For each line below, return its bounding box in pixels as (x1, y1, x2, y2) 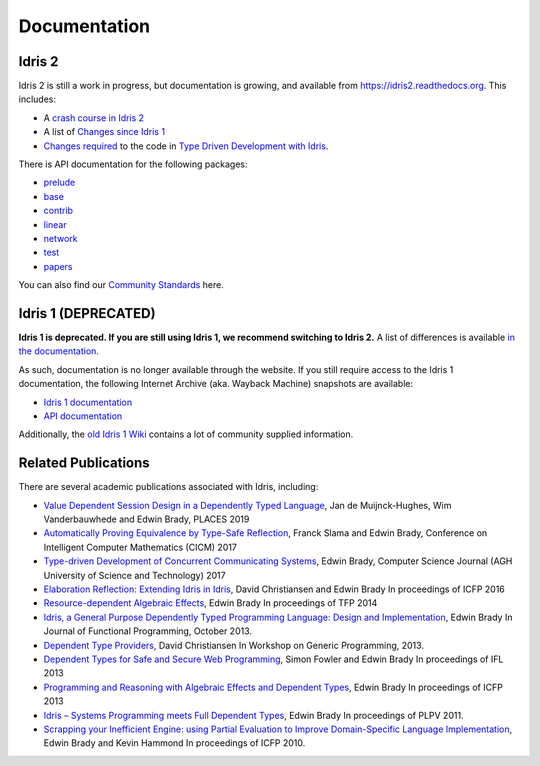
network (43, 232, 78, 244)
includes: (18, 93, 57, 105)
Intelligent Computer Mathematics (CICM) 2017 (43, 541, 237, 553)
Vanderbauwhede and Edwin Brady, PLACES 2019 (43, 513, 250, 525)
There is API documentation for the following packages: (18, 158, 249, 170)
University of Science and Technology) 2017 (43, 569, 226, 581)
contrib (43, 205, 74, 217)
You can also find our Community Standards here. (18, 279, 225, 291)
